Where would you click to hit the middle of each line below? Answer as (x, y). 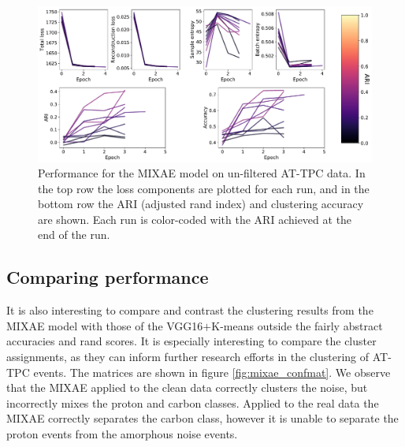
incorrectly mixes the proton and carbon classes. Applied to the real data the (193, 402)
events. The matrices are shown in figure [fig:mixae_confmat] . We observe (212, 372)
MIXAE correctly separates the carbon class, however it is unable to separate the (202, 418)
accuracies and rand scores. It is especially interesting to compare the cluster (191, 341)
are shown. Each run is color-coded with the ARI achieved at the (195, 219)
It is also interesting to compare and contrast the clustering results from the (190, 310)
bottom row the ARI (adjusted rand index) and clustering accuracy (201, 204)
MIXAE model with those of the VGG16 (105, 325)
